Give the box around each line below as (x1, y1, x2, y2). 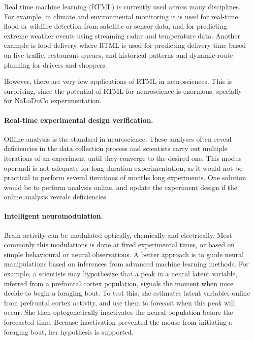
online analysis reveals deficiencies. (4, 191, 108, 202)
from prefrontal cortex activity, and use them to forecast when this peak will (4, 297, 235, 307)
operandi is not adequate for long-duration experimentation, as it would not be (4, 162, 243, 173)
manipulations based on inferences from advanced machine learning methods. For (4, 259, 249, 269)
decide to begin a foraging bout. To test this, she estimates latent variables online (4, 288, 250, 298)
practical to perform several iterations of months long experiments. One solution (4, 172, 246, 183)
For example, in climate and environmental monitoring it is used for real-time (4, 11, 238, 21)
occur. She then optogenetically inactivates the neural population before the (4, 307, 233, 317)
